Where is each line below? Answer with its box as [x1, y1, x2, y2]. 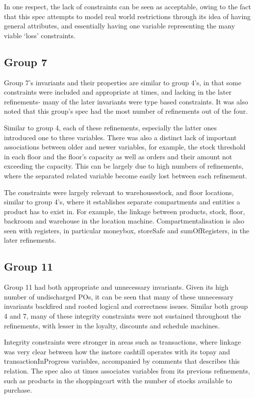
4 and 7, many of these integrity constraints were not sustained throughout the [4, 311, 241, 321]
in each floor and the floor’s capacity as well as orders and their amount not [4, 151, 232, 161]
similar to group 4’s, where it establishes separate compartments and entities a [4, 197, 240, 207]
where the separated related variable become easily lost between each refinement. [4, 170, 247, 180]
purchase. [4, 385, 32, 395]
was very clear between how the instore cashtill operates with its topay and [4, 346, 230, 356]
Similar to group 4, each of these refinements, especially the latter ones [4, 122, 217, 132]
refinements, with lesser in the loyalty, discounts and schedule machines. [4, 320, 220, 330]
